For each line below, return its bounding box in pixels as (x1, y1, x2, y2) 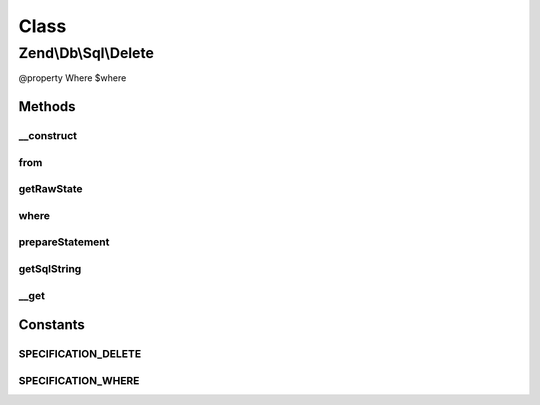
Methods (18, 98, 76, 115)
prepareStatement (18, 235, 110, 249)
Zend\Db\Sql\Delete (18, 44, 154, 62)
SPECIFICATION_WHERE (18, 373, 140, 387)
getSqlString (18, 261, 82, 275)
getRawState (18, 182, 84, 196)
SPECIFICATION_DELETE (18, 347, 142, 361)
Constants (18, 316, 85, 334)
